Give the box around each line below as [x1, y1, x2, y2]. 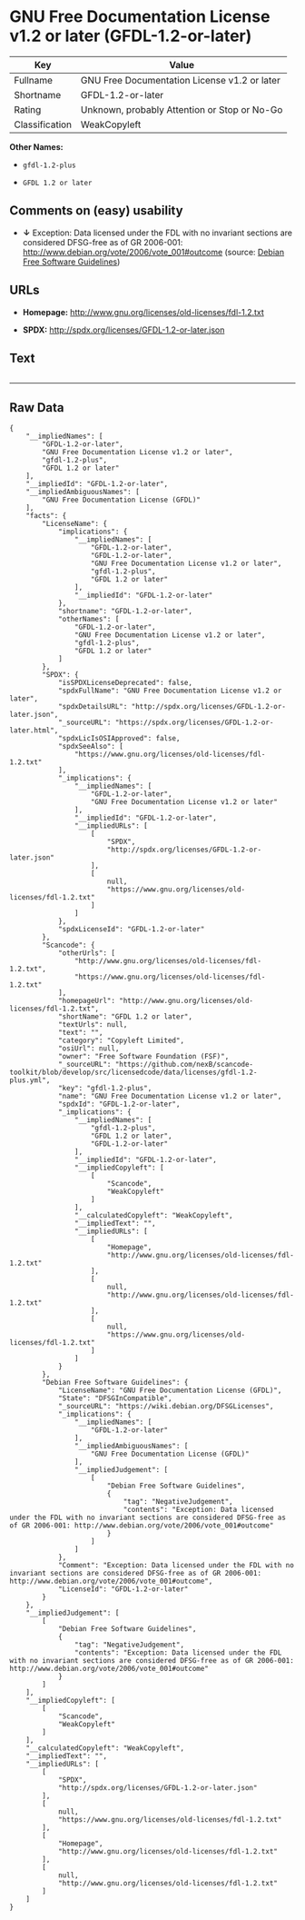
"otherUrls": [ [57, 949, 116, 958]
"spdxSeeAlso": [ [57, 742, 124, 751]
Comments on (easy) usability [9, 203, 183, 219]
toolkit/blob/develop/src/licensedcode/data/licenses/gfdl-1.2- [9, 1068, 258, 1078]
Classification [14, 118, 73, 131]
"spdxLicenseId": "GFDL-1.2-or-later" [57, 925, 205, 934]
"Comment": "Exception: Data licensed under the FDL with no [57, 1561, 295, 1570]
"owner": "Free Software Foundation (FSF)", [57, 1052, 230, 1061]
